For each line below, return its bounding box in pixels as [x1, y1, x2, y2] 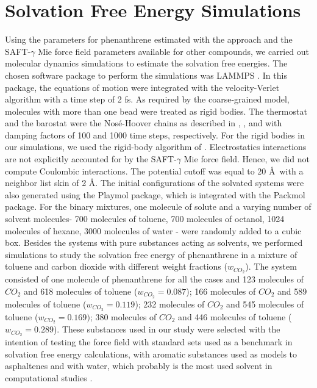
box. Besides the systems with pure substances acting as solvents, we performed [5, 236, 303, 249]
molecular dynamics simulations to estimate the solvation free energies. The [5, 57, 288, 70]
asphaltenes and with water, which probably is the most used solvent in [5, 359, 272, 372]
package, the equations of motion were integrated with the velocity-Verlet [5, 81, 280, 93]
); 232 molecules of [135, 297, 205, 310]
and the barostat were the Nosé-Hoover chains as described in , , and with [5, 117, 282, 129]
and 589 [277, 284, 307, 297]
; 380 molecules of [90, 310, 157, 323]
